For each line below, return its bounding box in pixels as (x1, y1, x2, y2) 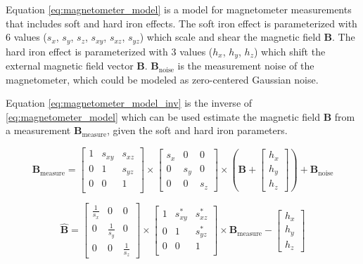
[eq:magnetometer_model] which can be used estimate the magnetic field (6, 109, 320, 124)
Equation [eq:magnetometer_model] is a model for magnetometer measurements (6, 2, 352, 16)
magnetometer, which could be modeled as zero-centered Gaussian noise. (6, 72, 319, 86)
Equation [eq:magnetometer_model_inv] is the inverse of (6, 95, 253, 110)
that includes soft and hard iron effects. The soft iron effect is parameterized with (6, 15, 357, 30)
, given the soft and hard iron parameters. (107, 123, 288, 138)
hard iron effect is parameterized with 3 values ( (6, 44, 213, 58)
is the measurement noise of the (177, 58, 314, 73)
